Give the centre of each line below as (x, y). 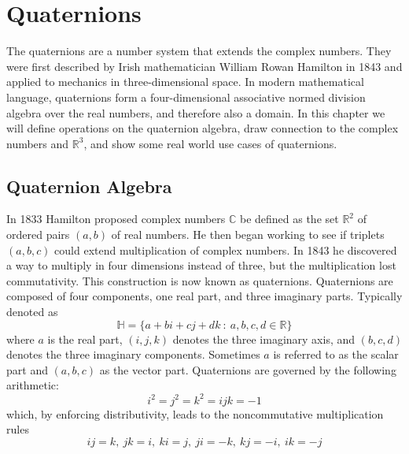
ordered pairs (38, 234)
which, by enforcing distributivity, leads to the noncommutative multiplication (195, 413)
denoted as (32, 312)
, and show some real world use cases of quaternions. (210, 143)
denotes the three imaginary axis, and (264, 339)
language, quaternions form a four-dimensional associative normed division (186, 97)
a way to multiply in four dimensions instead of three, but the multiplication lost (201, 265)
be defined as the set (289, 219)
